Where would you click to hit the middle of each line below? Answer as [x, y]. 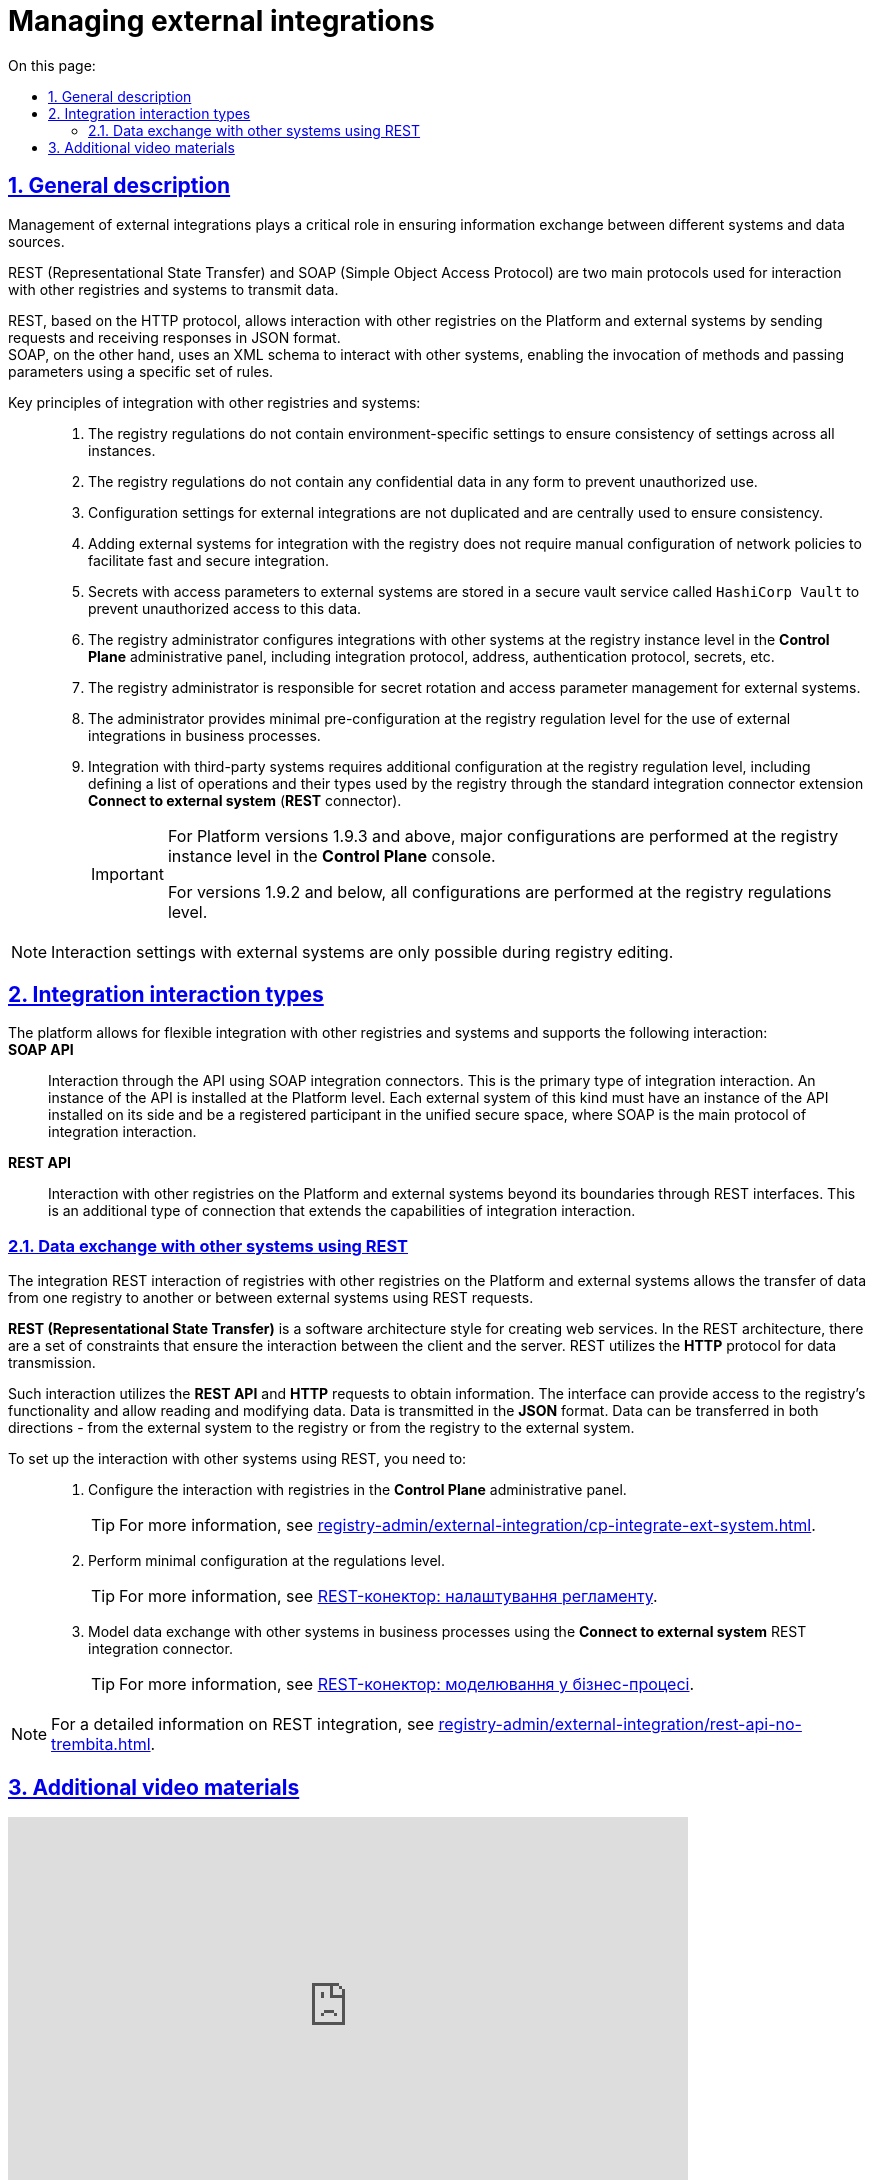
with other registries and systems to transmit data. [173, 289]
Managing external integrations [221, 21]
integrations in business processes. [204, 735]
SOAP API [41, 1050]
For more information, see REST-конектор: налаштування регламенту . [388, 1596]
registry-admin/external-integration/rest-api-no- [620, 1724]
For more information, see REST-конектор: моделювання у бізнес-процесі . [407, 1684]
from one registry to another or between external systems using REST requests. [271, 1298]
